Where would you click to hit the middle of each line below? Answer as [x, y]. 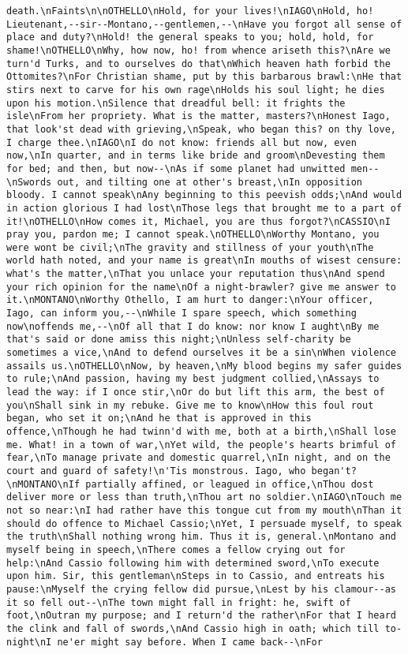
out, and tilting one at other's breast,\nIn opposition [210, 182]
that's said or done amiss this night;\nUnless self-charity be [179, 340]
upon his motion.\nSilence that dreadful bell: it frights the [176, 103]
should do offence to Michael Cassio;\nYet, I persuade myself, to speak [204, 523]
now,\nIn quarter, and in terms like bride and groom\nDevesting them [196, 156]
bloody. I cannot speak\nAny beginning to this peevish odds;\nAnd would [204, 195]
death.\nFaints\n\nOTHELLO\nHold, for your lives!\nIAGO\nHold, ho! [190, 11]
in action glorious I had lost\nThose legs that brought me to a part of [204, 208]
